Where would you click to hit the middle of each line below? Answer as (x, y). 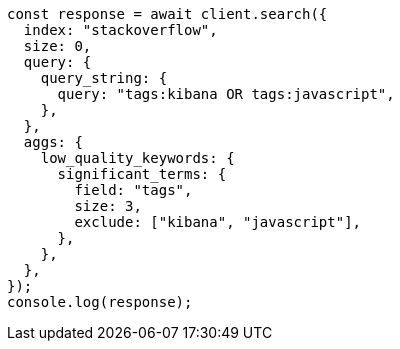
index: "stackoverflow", (120, 30)
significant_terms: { (142, 174)
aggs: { (53, 142)
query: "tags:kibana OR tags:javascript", (226, 94)
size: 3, (108, 206)
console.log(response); (100, 302)
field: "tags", (133, 190)
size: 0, (57, 46)
